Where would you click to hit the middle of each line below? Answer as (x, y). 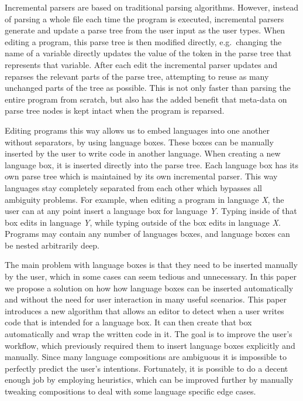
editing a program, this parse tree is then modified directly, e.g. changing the (143, 41)
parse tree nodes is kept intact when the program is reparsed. (115, 111)
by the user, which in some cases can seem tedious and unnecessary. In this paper (151, 276)
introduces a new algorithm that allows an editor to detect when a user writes (144, 310)
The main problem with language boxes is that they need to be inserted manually (151, 265)
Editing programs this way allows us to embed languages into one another (137, 130)
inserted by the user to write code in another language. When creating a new (143, 153)
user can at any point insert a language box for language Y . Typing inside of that (151, 211)
